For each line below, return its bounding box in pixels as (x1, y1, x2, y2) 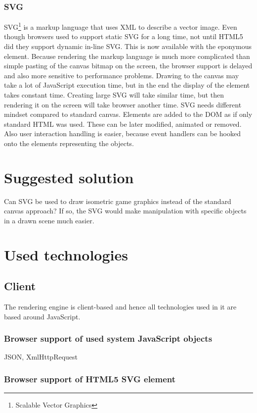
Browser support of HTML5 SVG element (4, 373, 176, 385)
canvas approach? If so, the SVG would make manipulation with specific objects (4, 206, 247, 216)
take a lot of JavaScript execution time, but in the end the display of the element (4, 80, 250, 90)
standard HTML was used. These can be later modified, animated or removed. (4, 118, 242, 129)
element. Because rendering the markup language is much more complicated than (4, 51, 250, 61)
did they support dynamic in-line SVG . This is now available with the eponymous (4, 41, 252, 52)
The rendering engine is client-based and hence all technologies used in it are (4, 302, 237, 312)
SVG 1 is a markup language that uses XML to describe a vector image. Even (4, 20, 237, 32)
